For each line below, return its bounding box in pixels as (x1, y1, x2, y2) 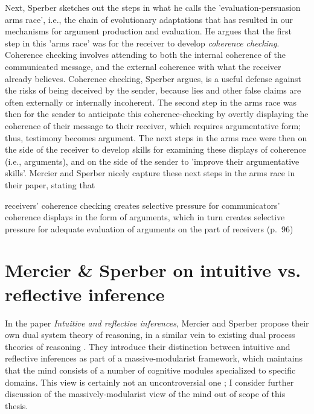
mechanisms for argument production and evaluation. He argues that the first (5, 25, 292, 37)
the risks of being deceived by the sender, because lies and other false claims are (5, 84, 301, 97)
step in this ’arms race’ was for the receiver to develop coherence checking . (5, 36, 280, 49)
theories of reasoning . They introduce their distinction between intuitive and (5, 340, 290, 352)
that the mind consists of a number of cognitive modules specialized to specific (5, 363, 296, 376)
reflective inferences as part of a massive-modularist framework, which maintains (5, 352, 303, 365)
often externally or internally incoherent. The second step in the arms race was (5, 95, 297, 108)
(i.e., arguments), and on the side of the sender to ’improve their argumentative (5, 154, 300, 167)
